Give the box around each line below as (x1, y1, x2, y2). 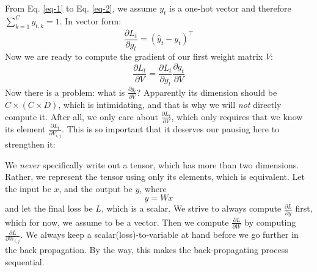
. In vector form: (59, 14, 122, 27)
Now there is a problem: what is (5, 85, 125, 98)
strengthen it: (5, 138, 56, 151)
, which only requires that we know (171, 110, 303, 123)
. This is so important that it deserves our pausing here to (62, 123, 280, 135)
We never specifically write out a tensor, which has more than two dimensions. (5, 158, 299, 171)
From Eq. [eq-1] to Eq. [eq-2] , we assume (5, 2, 157, 14)
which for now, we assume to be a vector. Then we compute (5, 215, 229, 228)
